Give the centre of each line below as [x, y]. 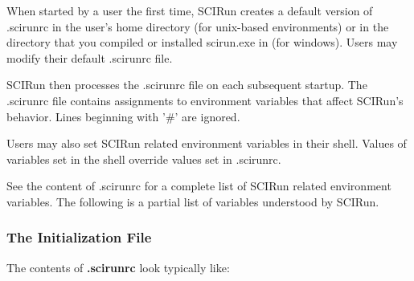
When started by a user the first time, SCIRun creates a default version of [190, 10]
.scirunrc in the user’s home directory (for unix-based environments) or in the [198, 26]
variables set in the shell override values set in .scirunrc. [144, 159]
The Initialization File [79, 237]
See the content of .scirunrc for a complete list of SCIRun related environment [199, 186]
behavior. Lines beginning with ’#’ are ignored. [123, 116]
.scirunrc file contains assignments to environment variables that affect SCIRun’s [205, 100]
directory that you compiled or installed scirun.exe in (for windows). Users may [202, 42]
